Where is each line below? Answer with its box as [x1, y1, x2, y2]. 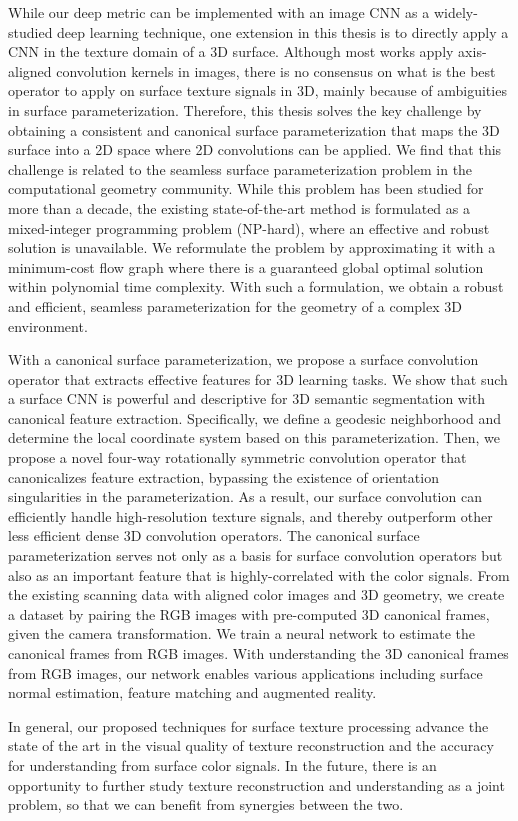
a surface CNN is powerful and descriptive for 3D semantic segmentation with [8, 388, 486, 409]
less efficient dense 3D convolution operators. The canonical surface [8, 525, 420, 546]
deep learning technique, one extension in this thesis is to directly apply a [57, 21, 509, 42]
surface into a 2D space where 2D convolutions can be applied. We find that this [8, 139, 502, 160]
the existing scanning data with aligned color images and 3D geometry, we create [8, 584, 505, 605]
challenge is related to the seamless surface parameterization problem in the [8, 158, 473, 179]
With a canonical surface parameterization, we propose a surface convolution [8, 349, 479, 370]
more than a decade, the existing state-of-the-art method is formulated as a [8, 197, 470, 218]
